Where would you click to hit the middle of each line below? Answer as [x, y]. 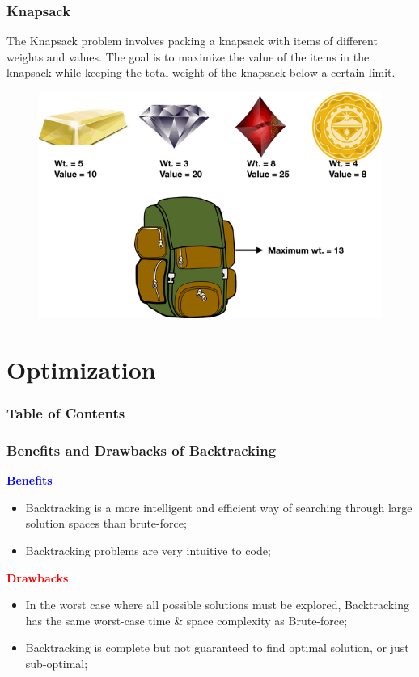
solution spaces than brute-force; [106, 523]
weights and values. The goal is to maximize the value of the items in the [188, 56]
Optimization [81, 369]
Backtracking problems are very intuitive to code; [148, 550]
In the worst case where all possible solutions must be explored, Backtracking [217, 605]
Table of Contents [66, 413]
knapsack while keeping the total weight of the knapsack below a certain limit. [201, 72]
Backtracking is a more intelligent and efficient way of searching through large [219, 507]
